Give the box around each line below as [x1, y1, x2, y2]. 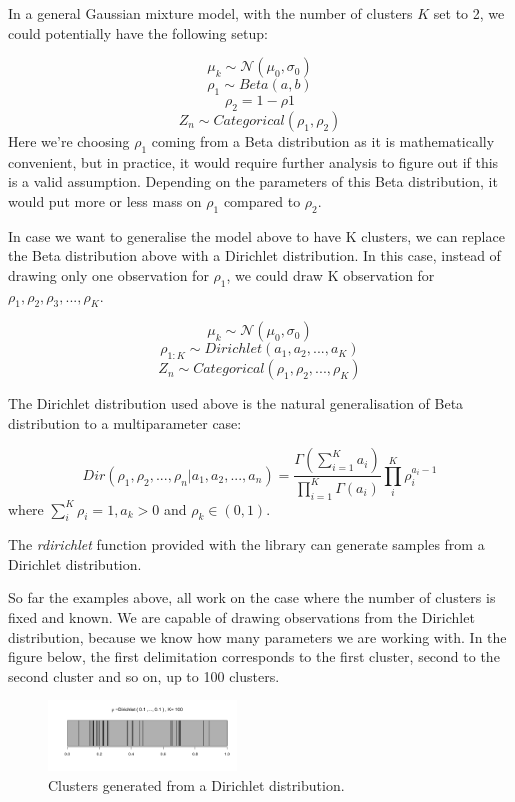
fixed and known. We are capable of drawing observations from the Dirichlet [8, 607, 475, 628]
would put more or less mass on [8, 190, 202, 211]
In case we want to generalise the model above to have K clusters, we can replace [8, 225, 505, 246]
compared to [223, 190, 301, 211]
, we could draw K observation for [226, 264, 435, 285]
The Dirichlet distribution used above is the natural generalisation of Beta [8, 393, 464, 414]
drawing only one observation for [8, 264, 209, 285]
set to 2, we [433, 3, 505, 23]
